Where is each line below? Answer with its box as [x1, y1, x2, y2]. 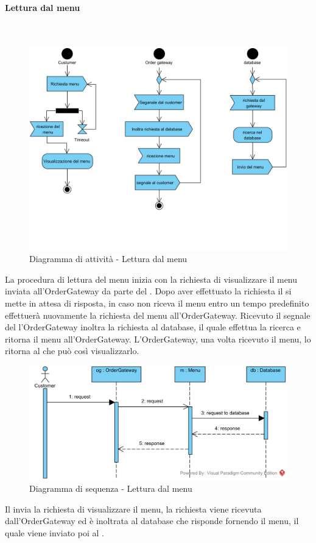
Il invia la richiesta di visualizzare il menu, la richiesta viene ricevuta [5, 502, 262, 515]
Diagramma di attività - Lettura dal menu [29, 252, 188, 265]
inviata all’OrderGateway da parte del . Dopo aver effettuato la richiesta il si [5, 285, 292, 297]
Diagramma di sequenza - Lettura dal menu [29, 482, 192, 495]
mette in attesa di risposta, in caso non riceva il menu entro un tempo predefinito [5, 296, 309, 309]
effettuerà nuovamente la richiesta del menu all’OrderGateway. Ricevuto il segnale [5, 308, 311, 321]
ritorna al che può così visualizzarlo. [5, 344, 139, 357]
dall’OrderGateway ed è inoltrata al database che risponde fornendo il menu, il [5, 514, 299, 527]
